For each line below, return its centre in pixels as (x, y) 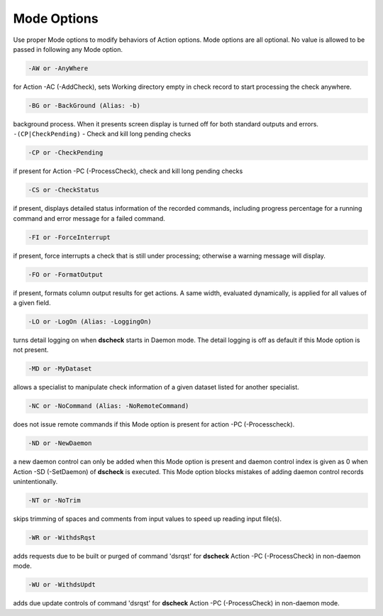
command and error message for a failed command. (89, 218)
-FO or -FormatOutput (66, 274)
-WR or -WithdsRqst (62, 537)
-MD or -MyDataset (60, 369)
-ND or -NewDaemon (60, 443)
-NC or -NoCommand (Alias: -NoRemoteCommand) (109, 406)
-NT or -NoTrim (54, 500)
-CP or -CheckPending (66, 153)
